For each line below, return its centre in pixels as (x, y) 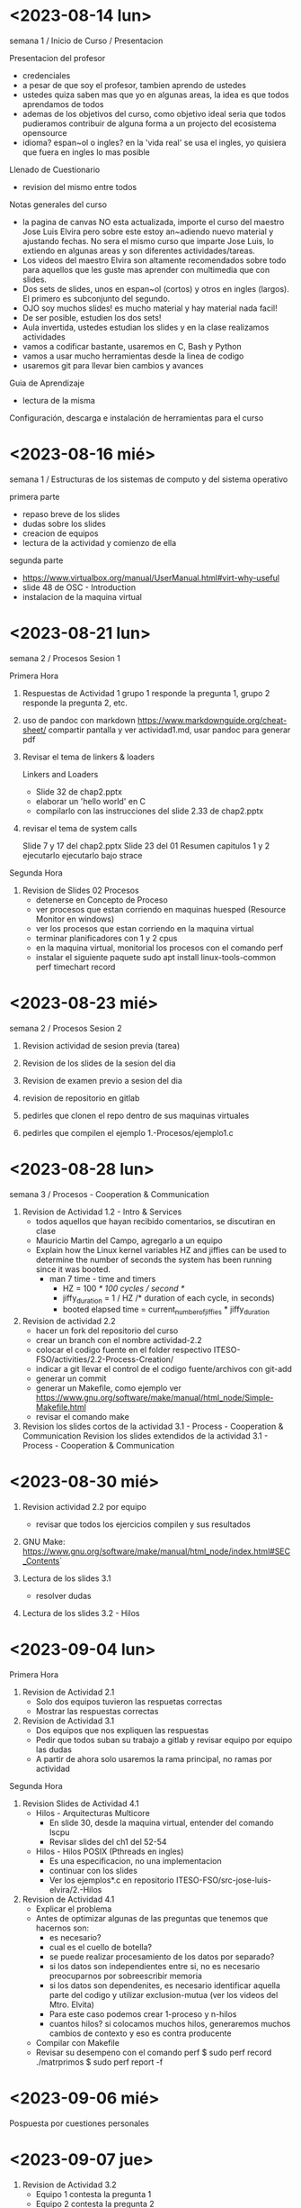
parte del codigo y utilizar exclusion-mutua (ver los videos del (164, 1995)
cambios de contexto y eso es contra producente (140, 2033)
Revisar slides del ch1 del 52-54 (108, 1842)
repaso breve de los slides (71, 513)
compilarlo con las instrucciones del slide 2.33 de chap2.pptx (150, 811)
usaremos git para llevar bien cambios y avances (113, 365)
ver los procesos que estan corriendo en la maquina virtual (145, 928)
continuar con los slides (93, 1871)
